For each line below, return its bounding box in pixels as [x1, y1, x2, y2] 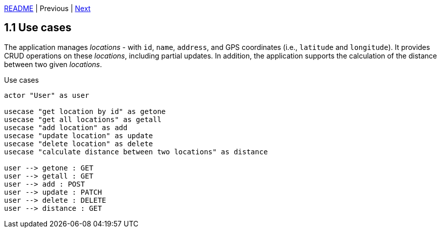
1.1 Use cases [4, 21, 72, 34]
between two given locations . [4, 60, 102, 69]
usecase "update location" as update [4, 131, 153, 140]
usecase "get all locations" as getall [4, 115, 161, 124]
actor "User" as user [4, 91, 89, 99]
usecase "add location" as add [4, 123, 128, 132]
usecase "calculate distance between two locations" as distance [4, 147, 268, 156]
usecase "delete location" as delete [4, 139, 153, 148]
